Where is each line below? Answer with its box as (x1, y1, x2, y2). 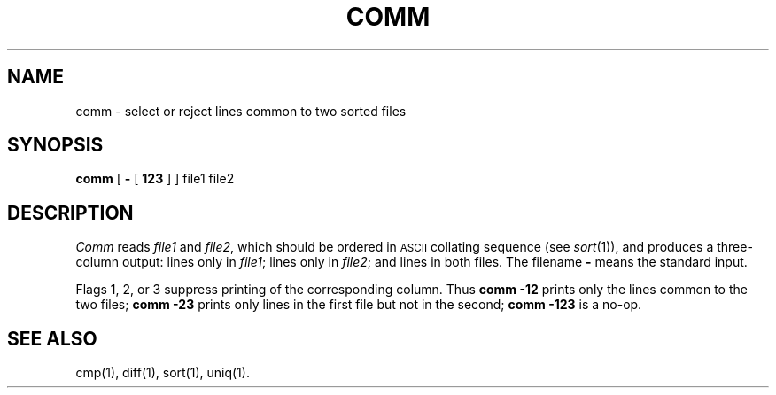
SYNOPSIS (7, 134, 104, 157)
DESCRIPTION (7, 201, 134, 224)
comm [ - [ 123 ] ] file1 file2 (75, 171, 235, 187)
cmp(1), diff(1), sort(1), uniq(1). (75, 365, 250, 381)
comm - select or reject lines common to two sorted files (75, 103, 407, 119)
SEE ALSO (7, 327, 97, 350)
